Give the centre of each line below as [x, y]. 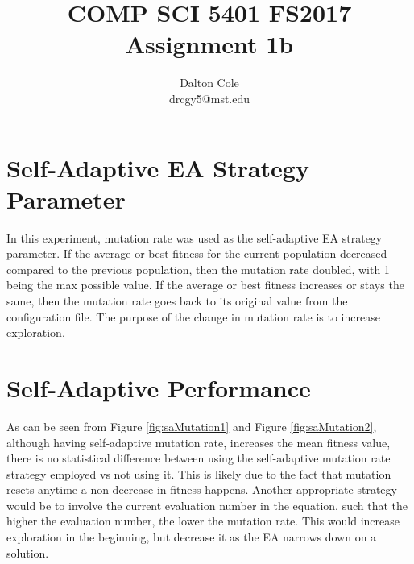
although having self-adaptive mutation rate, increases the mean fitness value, [199, 442]
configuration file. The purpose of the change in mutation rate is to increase [193, 316]
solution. [28, 552]
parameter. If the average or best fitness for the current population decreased [197, 253]
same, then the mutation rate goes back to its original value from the [177, 301]
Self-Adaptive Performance [159, 387]
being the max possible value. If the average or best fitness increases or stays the [205, 285]
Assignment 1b [209, 44]
